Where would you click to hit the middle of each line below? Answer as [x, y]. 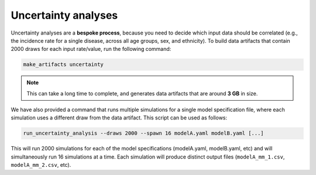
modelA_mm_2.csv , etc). [41, 165]
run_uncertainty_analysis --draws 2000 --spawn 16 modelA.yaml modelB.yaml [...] [144, 133]
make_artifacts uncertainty [63, 65]
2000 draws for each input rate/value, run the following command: [91, 49]
